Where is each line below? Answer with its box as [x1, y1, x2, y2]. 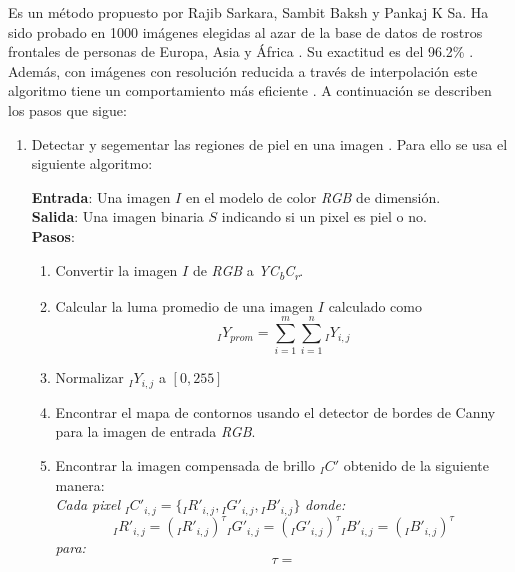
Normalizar [55, 367, 124, 388]
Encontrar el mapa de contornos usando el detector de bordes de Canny [55, 401, 496, 422]
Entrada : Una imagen [31, 186, 171, 207]
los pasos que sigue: [8, 99, 127, 120]
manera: [55, 474, 105, 495]
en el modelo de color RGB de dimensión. [185, 186, 441, 207]
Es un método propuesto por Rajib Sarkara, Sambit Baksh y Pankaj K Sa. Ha [8, 2, 489, 22]
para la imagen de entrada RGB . [55, 421, 256, 442]
